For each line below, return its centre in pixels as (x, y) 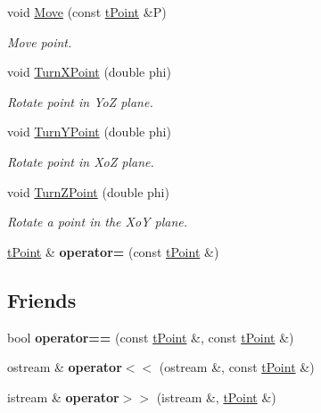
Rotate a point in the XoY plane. (98, 222)
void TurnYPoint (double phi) (89, 132)
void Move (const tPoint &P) (87, 12)
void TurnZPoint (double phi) (88, 191)
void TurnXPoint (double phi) (89, 72)
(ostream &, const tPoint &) (237, 367)
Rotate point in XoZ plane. (81, 161)
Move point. (40, 41)
